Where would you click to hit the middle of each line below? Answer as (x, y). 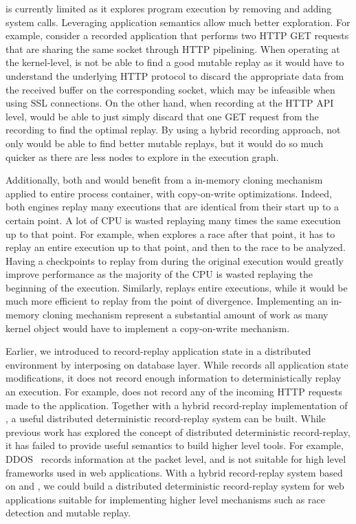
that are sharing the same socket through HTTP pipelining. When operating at (173, 48)
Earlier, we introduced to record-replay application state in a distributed (158, 351)
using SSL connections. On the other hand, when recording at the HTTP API (170, 103)
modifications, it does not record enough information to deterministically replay (174, 378)
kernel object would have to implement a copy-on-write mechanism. (148, 328)
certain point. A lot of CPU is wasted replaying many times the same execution (173, 220)
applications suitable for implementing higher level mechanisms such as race (165, 499)
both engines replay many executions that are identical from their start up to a (172, 207)
